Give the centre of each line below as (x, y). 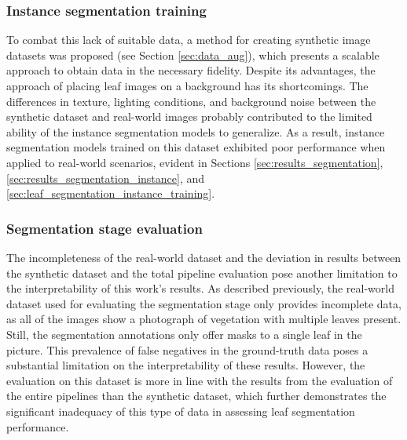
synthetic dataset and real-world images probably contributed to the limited (189, 116)
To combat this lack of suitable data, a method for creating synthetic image (189, 40)
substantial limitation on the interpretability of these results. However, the (186, 365)
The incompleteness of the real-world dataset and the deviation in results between (204, 257)
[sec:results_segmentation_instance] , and (106, 178)
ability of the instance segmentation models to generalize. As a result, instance (196, 131)
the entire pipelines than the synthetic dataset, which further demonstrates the (196, 396)
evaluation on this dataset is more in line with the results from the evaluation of (200, 380)
